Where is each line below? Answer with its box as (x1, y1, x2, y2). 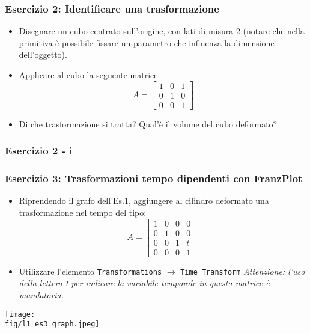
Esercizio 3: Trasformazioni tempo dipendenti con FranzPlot (5, 171, 303, 186)
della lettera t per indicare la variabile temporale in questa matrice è (19, 276, 270, 289)
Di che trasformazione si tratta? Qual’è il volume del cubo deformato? (19, 117, 278, 130)
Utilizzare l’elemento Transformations (19, 264, 162, 277)
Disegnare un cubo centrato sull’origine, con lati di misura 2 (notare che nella (19, 25, 305, 37)
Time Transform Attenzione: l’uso (180, 264, 305, 277)
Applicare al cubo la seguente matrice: (19, 69, 160, 81)
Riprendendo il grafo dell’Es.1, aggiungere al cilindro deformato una (19, 194, 269, 207)
